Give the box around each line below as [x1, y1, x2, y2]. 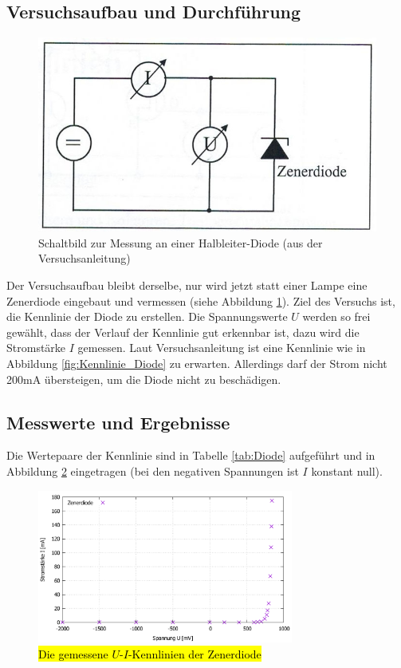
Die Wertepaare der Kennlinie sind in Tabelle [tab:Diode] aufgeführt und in [6, 447, 375, 464]
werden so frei [302, 308, 371, 325]
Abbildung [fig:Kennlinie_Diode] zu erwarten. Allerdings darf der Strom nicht [6, 355, 387, 372]
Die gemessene [38, 645, 108, 662]
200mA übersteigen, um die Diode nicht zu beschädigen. [6, 370, 281, 387]
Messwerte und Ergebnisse [6, 409, 230, 434]
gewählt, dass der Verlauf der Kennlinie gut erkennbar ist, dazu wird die [6, 323, 360, 340]
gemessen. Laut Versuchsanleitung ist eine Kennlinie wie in [77, 339, 366, 356]
